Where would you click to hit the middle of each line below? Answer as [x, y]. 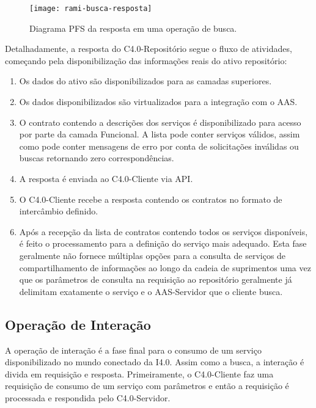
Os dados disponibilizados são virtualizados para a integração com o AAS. [158, 102]
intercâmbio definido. [59, 211]
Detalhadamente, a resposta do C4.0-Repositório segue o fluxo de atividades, [149, 49]
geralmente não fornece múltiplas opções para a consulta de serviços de [152, 255]
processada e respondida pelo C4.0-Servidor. [88, 397]
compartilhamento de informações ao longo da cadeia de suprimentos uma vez [165, 267]
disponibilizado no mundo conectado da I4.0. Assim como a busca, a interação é [155, 362]
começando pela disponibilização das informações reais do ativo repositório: [146, 60]
